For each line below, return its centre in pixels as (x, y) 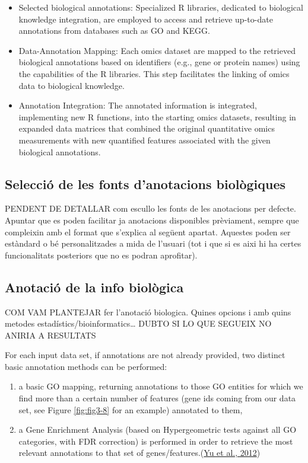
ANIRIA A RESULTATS (50, 335)
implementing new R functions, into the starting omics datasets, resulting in (157, 116)
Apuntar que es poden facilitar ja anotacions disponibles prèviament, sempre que (152, 220)
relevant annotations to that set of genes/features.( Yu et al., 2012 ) (139, 453)
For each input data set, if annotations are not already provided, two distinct (145, 355)
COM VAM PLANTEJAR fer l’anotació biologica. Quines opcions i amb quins (148, 312)
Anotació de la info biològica (94, 287)
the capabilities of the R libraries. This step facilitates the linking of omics (154, 73)
